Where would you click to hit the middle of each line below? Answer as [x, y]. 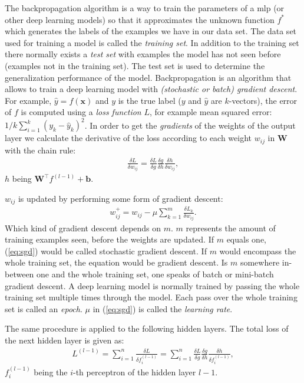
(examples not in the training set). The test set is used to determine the [135, 65]
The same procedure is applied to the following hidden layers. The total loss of [147, 328]
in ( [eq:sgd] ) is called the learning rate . [163, 308]
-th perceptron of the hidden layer [135, 371]
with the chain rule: [40, 150]
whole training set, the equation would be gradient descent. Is [116, 262]
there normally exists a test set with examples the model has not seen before [143, 54]
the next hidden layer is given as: [65, 340]
